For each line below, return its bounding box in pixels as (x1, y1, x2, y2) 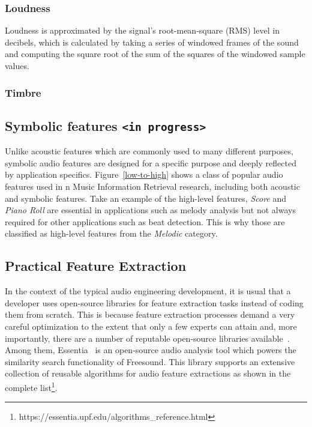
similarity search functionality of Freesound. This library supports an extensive (5, 355, 295, 368)
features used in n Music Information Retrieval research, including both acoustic (5, 180, 300, 192)
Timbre (5, 85, 41, 100)
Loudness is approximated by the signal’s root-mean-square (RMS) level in (5, 24, 280, 37)
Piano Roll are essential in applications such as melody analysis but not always (5, 204, 296, 216)
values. (5, 59, 29, 71)
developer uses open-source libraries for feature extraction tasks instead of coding (5, 296, 304, 309)
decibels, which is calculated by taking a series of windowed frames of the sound (5, 35, 299, 48)
